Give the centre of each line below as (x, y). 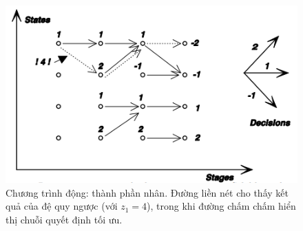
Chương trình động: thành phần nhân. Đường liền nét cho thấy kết (147, 192)
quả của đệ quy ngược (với (62, 206)
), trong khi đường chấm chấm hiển (221, 206)
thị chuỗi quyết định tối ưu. (64, 219)
